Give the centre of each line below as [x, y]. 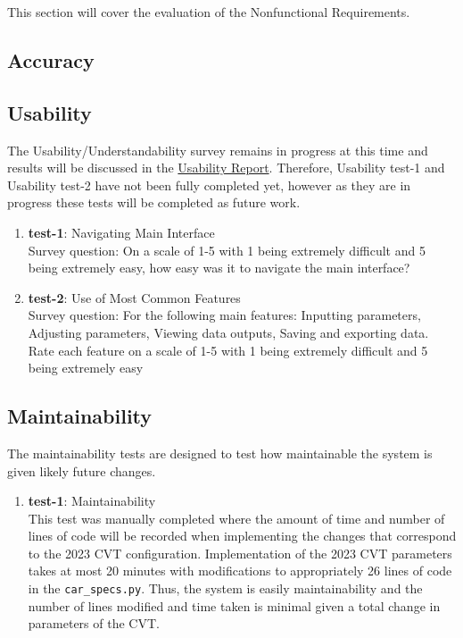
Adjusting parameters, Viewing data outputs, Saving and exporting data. [228, 332]
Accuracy [51, 59]
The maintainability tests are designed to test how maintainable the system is [220, 453]
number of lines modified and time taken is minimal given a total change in [234, 605]
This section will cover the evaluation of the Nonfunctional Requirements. [209, 12]
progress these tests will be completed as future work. [154, 202]
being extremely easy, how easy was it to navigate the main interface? [219, 268]
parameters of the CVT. [94, 623]
